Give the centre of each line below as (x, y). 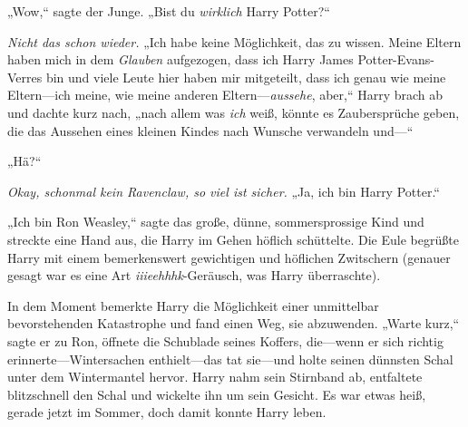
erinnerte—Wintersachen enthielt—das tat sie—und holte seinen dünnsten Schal (230, 359)
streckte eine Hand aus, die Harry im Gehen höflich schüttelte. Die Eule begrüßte (233, 239)
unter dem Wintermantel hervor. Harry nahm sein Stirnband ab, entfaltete (215, 377)
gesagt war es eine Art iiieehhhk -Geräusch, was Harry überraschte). (194, 275)
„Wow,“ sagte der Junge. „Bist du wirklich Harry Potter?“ (169, 11)
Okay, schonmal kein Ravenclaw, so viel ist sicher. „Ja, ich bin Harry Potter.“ (224, 191)
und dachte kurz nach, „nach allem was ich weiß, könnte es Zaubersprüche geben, (234, 112)
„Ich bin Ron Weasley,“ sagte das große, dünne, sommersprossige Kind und (216, 222)
